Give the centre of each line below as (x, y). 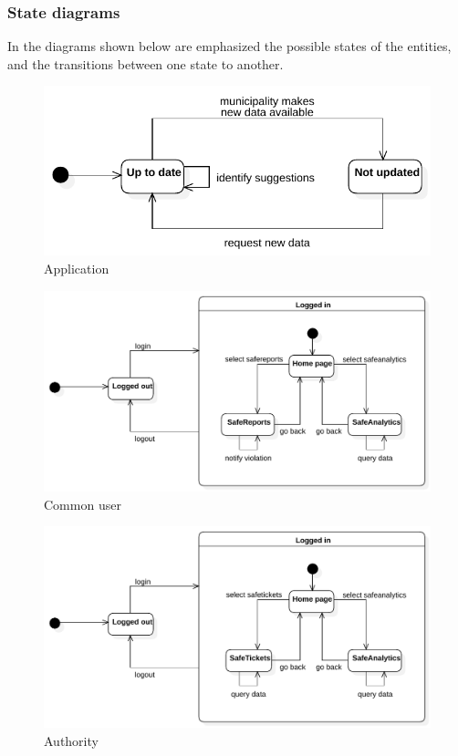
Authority (71, 740)
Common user (83, 504)
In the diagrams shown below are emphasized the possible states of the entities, (229, 46)
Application (77, 269)
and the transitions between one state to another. (146, 63)
